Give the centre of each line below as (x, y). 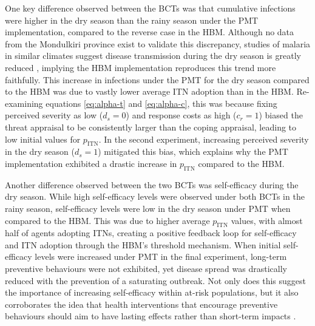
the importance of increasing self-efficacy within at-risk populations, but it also (152, 292)
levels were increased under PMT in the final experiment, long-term (161, 256)
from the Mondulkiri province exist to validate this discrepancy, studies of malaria (158, 43)
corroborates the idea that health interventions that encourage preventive (141, 304)
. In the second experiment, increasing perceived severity (204, 139)
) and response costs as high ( (181, 115)
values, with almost (267, 220)
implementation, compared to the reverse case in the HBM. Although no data (150, 32)
